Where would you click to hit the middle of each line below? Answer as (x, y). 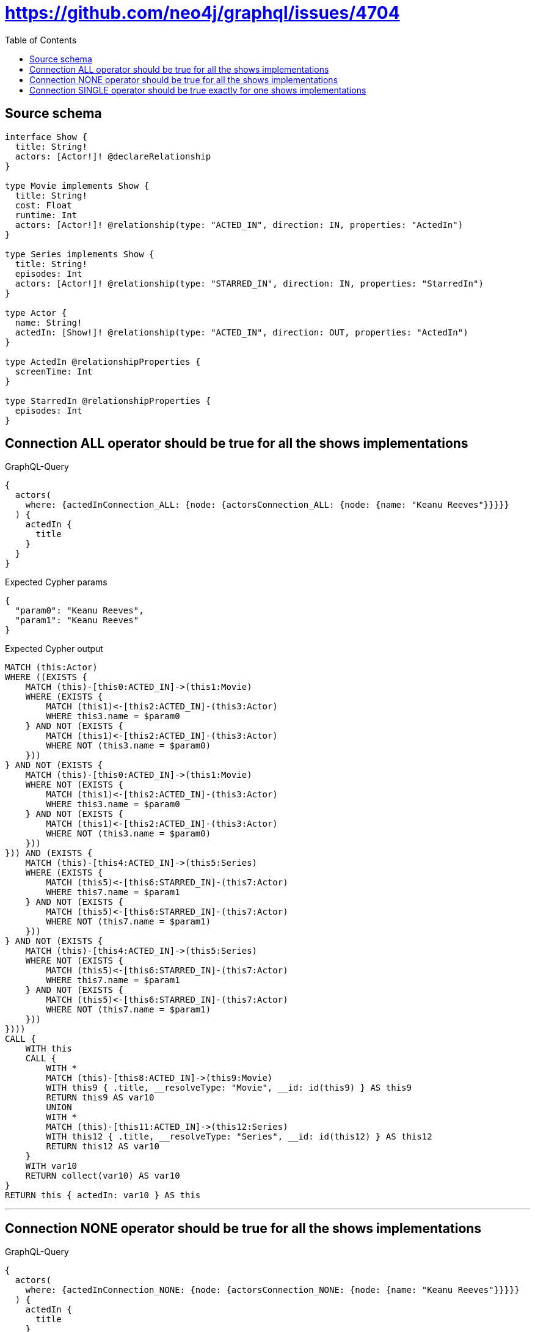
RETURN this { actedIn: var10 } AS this (103, 1195)
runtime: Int (46, 215)
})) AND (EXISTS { (49, 853)
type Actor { (36, 313)
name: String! (49, 322)
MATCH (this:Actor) (51, 668)
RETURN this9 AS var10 (100, 1098)
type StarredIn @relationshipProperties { (108, 401)
